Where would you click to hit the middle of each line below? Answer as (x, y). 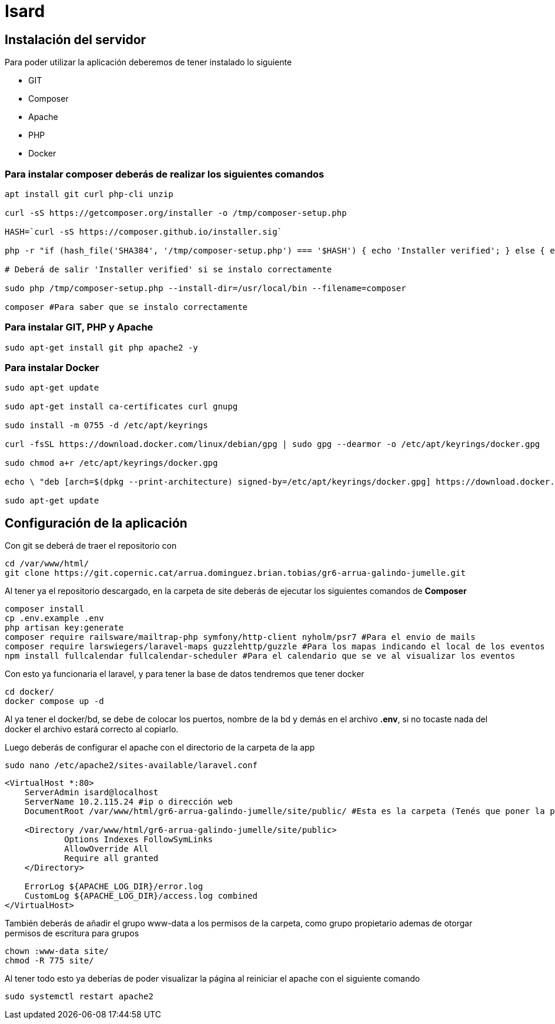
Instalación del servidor (76, 39)
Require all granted (111, 858)
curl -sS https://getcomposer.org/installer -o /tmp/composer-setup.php (176, 213)
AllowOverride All (106, 849)
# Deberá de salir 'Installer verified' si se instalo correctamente (168, 269)
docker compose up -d (54, 701)
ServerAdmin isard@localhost (91, 793)
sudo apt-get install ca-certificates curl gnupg (121, 407)
